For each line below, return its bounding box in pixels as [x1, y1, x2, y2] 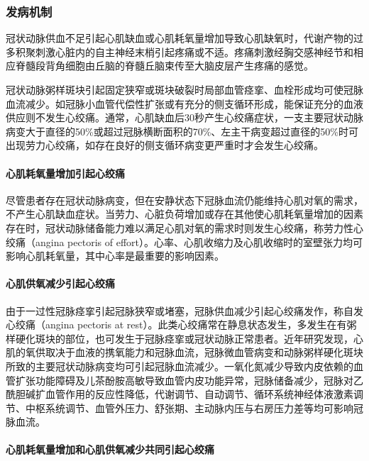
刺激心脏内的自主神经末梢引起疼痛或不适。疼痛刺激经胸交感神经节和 [35, 44, 353, 59]
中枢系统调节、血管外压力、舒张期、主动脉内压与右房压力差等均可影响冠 [25, 400, 363, 415]
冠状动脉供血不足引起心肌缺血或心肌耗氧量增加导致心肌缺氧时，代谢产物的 [6, 30, 353, 45]
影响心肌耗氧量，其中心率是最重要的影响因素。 [6, 248, 224, 263]
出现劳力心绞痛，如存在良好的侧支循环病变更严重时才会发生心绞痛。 [6, 138, 324, 152]
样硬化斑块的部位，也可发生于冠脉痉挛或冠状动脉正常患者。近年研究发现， [6, 331, 353, 345]
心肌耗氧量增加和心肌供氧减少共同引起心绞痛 [6, 442, 214, 457]
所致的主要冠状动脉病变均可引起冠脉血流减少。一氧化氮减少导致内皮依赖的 [6, 358, 353, 373]
